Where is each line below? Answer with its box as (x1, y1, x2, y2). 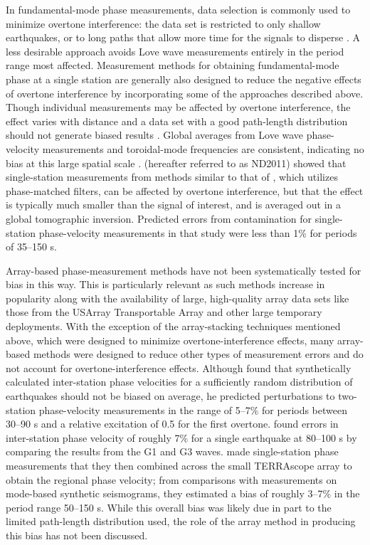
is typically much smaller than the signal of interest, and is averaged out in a (6, 197, 342, 212)
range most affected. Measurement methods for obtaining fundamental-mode (6, 58, 339, 73)
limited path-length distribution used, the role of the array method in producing (6, 514, 356, 529)
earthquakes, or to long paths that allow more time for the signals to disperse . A (6, 30, 361, 45)
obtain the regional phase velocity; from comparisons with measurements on (6, 472, 337, 487)
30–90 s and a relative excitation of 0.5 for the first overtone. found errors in (6, 416, 339, 431)
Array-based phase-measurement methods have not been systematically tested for (6, 263, 361, 277)
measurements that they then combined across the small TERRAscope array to (6, 458, 352, 472)
